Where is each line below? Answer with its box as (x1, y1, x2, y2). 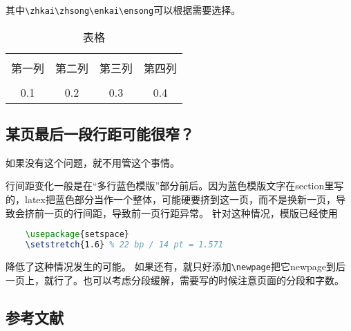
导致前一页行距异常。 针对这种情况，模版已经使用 (111, 205, 338, 220)
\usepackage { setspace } (25, 229, 130, 240)
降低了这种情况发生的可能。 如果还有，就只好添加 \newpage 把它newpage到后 (6, 258, 346, 273)
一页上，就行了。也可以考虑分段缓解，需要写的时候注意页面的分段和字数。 (6, 272, 344, 287)
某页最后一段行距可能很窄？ (6, 123, 194, 144)
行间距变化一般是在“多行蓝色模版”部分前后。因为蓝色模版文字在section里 (6, 178, 334, 193)
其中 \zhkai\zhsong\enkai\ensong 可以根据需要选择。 (6, 3, 241, 17)
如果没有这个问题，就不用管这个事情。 (6, 155, 180, 169)
